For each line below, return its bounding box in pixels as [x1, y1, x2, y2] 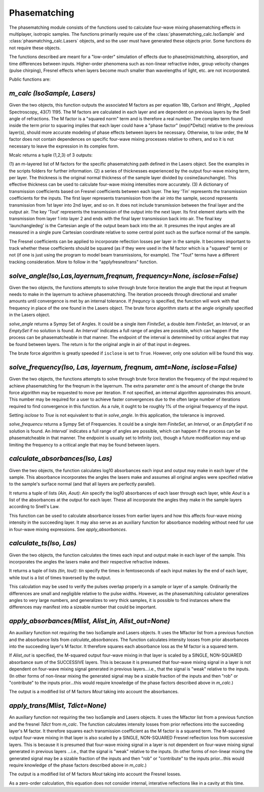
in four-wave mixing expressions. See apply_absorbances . [9, 526, 127, 532]
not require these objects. [9, 44, 61, 51]
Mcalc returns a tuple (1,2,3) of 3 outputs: [9, 152, 93, 158]
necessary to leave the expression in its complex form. [9, 143, 119, 149]
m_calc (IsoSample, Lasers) [9, 89, 96, 98]
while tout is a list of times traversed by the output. [9, 575, 111, 580]
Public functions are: [9, 76, 51, 83]
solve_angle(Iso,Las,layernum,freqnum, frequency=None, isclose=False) [9, 272, 239, 280]
